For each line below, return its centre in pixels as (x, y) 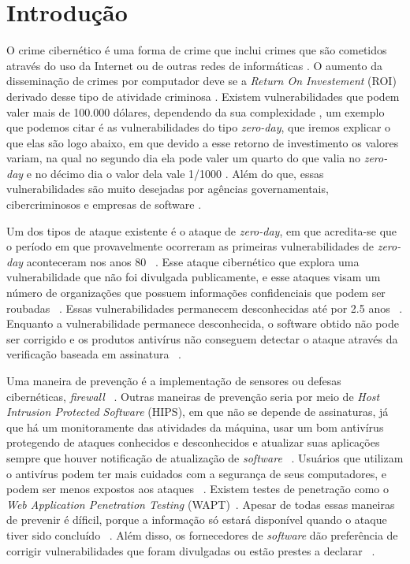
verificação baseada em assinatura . (94, 354)
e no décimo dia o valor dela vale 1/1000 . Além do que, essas (175, 173)
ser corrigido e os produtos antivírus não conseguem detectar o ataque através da (202, 338)
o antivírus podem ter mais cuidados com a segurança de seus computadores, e (197, 473)
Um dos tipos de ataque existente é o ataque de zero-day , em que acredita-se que (202, 230)
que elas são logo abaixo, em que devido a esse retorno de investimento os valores (203, 142)
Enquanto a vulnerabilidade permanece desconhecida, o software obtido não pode (203, 323)
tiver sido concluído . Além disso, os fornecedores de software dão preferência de (202, 534)
